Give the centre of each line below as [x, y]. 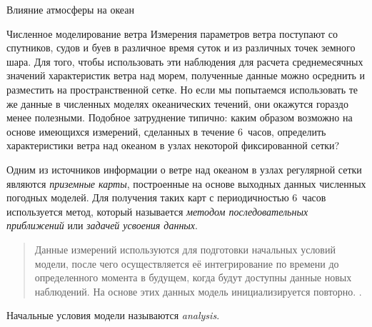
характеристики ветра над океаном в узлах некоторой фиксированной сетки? [173, 145]
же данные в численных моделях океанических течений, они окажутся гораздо [177, 103]
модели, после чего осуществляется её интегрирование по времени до [187, 263]
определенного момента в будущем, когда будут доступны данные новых [193, 277]
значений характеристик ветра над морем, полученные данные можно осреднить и [186, 75]
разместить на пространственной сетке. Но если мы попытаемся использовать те [182, 89]
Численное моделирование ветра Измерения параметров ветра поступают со [172, 33]
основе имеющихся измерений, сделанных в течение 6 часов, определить [166, 131]
